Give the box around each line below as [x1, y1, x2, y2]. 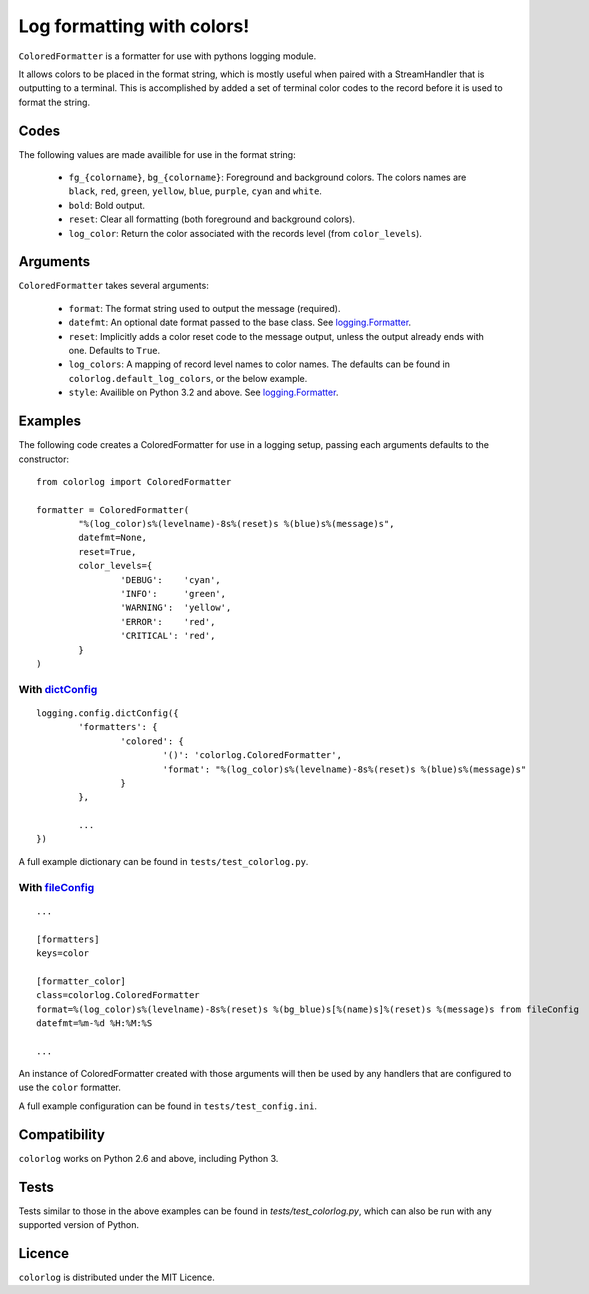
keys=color [36, 947, 90, 959]
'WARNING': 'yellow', [120, 602, 232, 614]
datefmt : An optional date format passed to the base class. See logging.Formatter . [68, 316, 412, 329]
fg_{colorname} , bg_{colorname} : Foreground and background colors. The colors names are [68, 171, 467, 184]
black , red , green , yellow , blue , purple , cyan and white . [68, 185, 322, 197]
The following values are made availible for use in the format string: [18, 148, 296, 160]
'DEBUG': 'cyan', [120, 574, 222, 585]
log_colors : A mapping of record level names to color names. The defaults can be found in [68, 358, 450, 370]
